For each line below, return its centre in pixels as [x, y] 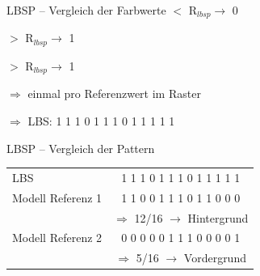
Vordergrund [215, 258]
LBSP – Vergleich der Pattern [81, 148]
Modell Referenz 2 [57, 238]
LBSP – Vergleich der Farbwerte [86, 10]
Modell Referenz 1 [57, 197]
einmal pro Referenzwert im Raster [114, 93]
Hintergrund [218, 217]
